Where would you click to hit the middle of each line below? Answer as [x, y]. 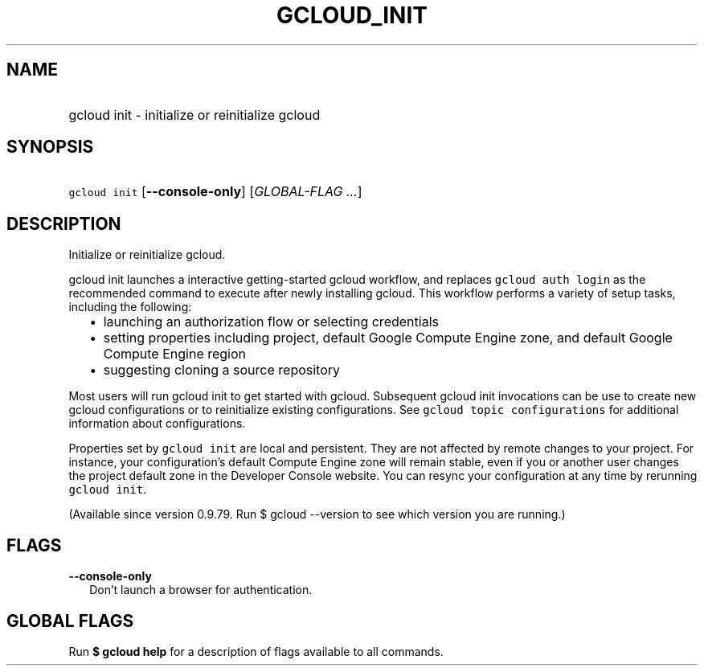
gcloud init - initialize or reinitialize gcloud [194, 115]
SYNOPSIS [50, 147]
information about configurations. [157, 424]
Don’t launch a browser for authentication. [201, 590]
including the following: [130, 307]
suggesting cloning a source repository [222, 370]
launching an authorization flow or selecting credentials [271, 322]
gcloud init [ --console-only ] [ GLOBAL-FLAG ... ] [215, 192]
